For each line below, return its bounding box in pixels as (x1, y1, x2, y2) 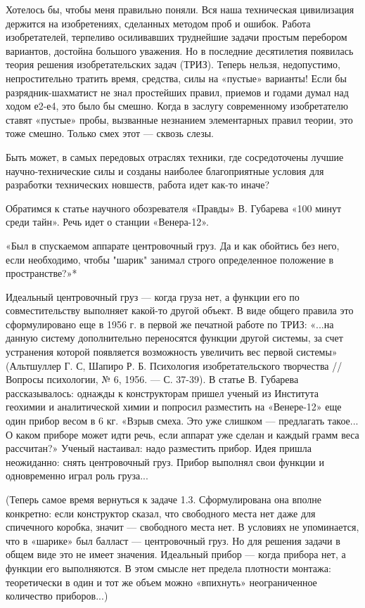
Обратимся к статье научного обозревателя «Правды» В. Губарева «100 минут (6, 200, 342, 215)
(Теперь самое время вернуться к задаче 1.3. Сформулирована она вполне (6, 492, 322, 506)
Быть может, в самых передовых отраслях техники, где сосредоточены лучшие (6, 149, 344, 164)
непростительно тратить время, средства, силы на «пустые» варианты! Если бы (6, 70, 347, 85)
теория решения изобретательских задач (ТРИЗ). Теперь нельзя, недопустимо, (6, 57, 340, 72)
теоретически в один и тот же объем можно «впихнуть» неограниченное (6, 574, 317, 589)
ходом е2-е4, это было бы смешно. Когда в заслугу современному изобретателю (6, 98, 349, 113)
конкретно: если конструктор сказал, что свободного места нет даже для (6, 505, 316, 520)
